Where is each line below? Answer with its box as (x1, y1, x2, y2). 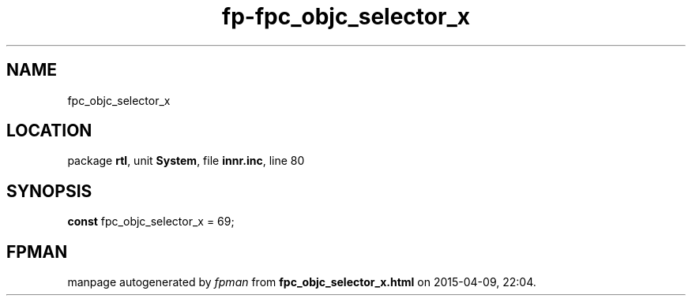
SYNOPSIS (6, 181, 92, 201)
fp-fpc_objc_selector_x (222, 3, 470, 30)
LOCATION (6, 121, 92, 141)
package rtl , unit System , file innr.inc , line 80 (67, 154, 305, 168)
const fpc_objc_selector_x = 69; (67, 214, 235, 229)
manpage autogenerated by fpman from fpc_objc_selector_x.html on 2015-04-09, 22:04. (67, 275, 536, 289)
